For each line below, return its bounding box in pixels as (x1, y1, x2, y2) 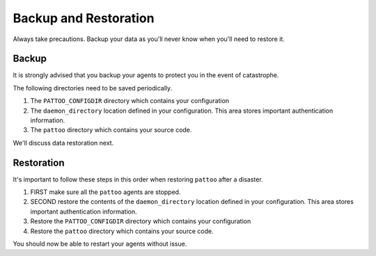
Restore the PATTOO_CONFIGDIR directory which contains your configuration (30, 217, 251, 225)
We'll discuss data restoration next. (13, 138, 114, 147)
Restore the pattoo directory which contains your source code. (30, 227, 214, 235)
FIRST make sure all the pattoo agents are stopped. (30, 188, 181, 196)
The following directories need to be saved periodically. (13, 83, 173, 92)
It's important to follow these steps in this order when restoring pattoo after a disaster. (13, 175, 264, 184)
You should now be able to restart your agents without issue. (13, 240, 187, 248)
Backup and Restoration (13, 10, 155, 26)
